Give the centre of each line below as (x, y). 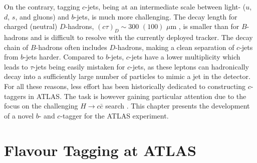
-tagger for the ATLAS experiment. (114, 115)
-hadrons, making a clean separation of (175, 47)
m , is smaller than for (205, 26)
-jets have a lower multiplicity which (185, 57)
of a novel (19, 115)
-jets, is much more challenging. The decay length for (156, 16)
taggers (15, 96)
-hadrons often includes (71, 47)
